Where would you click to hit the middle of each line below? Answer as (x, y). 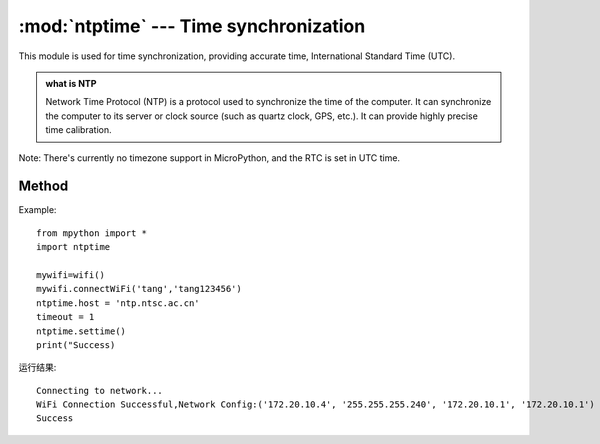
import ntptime (73, 247)
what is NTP (71, 83)
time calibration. (78, 130)
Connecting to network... (100, 390)
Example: (37, 210)
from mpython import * (92, 233)
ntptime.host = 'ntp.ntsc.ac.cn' (118, 303)
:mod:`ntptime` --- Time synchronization (192, 26)
